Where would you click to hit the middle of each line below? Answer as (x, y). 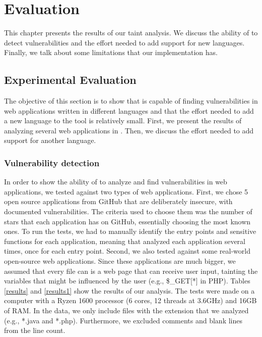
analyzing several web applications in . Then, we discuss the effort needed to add (129, 130)
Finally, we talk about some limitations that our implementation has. (111, 52)
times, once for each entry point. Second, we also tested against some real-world (127, 251)
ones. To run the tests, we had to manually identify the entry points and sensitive (130, 231)
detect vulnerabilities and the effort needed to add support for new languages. (124, 42)
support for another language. (50, 140)
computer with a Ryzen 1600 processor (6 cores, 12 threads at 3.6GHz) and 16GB (130, 300)
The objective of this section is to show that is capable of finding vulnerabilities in (131, 101)
